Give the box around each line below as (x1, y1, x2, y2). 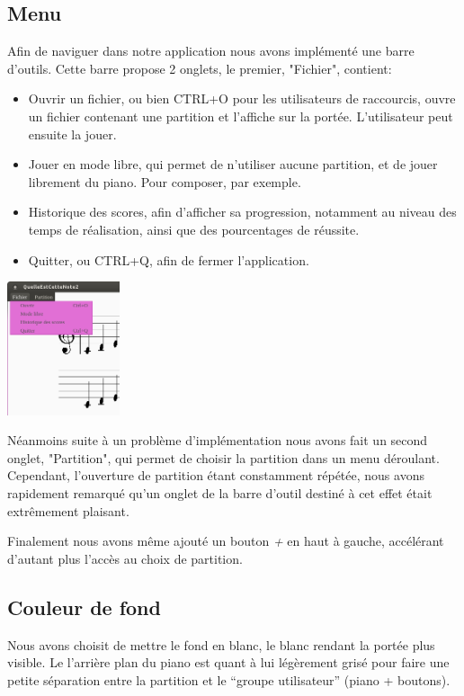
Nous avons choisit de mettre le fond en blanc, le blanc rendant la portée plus (7, 635, 435, 654)
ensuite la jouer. (28, 124, 117, 143)
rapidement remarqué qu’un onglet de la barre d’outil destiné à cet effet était (7, 484, 433, 502)
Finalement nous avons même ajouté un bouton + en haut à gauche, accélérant (7, 531, 444, 550)
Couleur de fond (7, 593, 161, 620)
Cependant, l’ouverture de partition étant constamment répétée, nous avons (7, 466, 424, 485)
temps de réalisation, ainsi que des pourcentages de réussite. (28, 219, 360, 238)
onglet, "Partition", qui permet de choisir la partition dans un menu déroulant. (7, 448, 440, 467)
